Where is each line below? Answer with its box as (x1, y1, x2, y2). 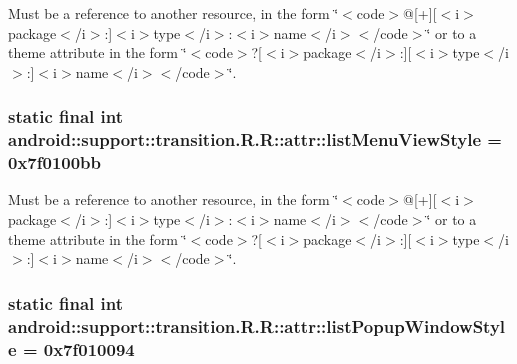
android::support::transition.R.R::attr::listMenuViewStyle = (8, 127, 502, 152)
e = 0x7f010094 (8, 336, 135, 361)
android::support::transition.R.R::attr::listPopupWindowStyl (8, 313, 506, 338)
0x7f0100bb (8, 150, 102, 175)
